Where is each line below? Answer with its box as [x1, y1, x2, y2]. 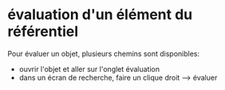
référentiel [7, 22, 79, 41]
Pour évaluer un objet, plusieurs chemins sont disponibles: [7, 49, 200, 58]
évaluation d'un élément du [7, 6, 193, 24]
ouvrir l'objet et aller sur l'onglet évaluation [18, 64, 160, 73]
